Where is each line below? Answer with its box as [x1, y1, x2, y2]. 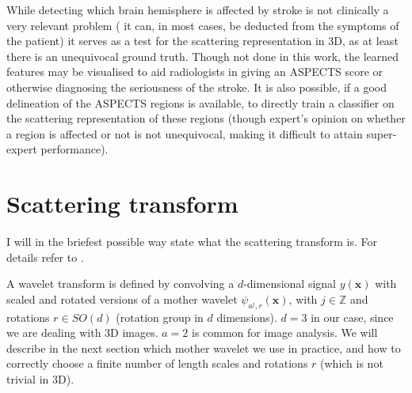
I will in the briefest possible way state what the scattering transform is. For [6, 233, 377, 250]
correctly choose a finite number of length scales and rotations [6, 355, 308, 372]
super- [366, 125, 397, 142]
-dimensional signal [243, 275, 337, 292]
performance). [40, 141, 109, 157]
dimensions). [216, 308, 277, 325]
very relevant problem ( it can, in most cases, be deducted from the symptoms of [6, 17, 399, 33]
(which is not [320, 355, 383, 372]
